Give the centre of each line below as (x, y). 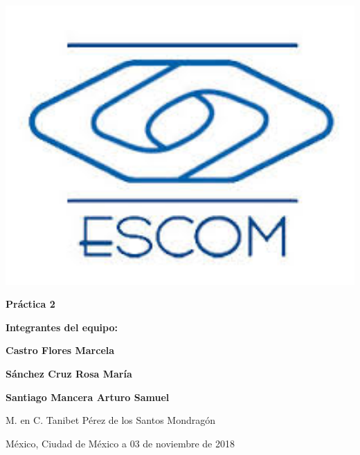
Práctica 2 (30, 304)
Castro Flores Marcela (60, 350)
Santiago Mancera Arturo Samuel (88, 397)
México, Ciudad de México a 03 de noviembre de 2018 (120, 443)
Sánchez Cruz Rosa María (69, 374)
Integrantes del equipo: (62, 327)
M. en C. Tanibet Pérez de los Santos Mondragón (110, 420)
